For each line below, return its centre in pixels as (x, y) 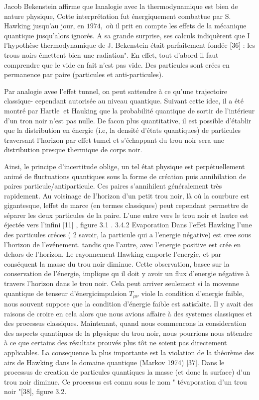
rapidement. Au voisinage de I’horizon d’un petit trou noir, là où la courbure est (127, 195)
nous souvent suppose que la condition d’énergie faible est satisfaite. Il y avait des (129, 304)
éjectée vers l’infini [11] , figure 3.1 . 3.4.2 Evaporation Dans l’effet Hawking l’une (128, 225)
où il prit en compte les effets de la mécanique (176, 26)
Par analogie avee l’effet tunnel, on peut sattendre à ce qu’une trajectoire (116, 91)
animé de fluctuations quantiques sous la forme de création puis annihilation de (125, 176)
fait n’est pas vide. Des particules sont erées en (158, 64)
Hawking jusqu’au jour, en (44, 26)
